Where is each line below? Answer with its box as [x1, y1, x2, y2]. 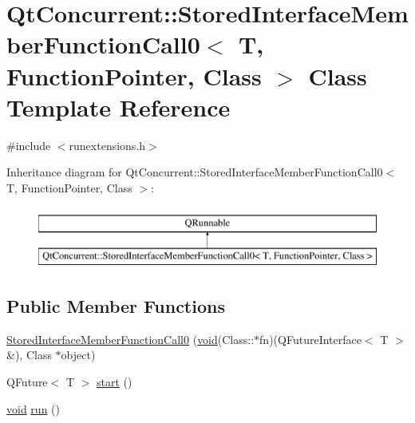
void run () [6, 400, 60, 417]
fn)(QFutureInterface [259, 330, 362, 347]
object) [61, 346, 96, 363]
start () [97, 374, 132, 390]
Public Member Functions [6, 294, 225, 318]
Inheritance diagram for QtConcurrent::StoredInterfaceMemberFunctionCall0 [6, 164, 383, 180]
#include [6, 136, 51, 153]
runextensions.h [69, 136, 146, 153]
